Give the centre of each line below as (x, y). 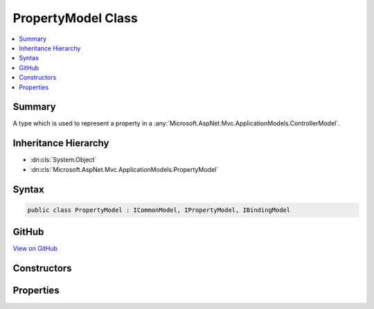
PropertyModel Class (75, 18)
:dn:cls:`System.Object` (63, 160)
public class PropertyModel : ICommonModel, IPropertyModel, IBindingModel (159, 210)
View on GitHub (35, 249)
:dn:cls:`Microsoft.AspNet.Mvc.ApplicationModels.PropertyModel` (124, 169)
